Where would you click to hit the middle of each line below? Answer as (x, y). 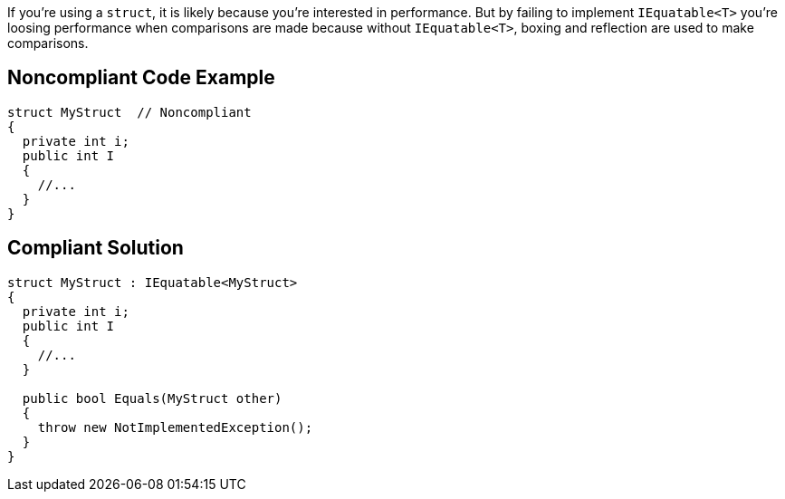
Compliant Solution (96, 248)
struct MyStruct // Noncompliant (129, 112)
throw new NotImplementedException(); (175, 427)
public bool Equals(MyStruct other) (152, 398)
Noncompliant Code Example (141, 78)
